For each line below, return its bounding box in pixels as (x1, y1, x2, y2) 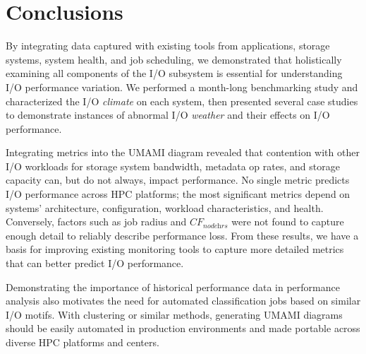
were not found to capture (231, 214, 344, 229)
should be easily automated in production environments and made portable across (6, 321, 360, 336)
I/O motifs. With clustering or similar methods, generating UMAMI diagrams (6, 307, 343, 321)
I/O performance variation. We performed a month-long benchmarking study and (6, 79, 358, 94)
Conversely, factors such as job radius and (6, 214, 187, 229)
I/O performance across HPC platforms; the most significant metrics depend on (6, 187, 350, 201)
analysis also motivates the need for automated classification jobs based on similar (6, 293, 361, 308)
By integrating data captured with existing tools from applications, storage (6, 38, 330, 53)
